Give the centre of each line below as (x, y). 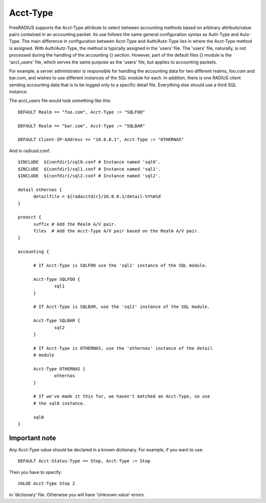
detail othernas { (40, 189)
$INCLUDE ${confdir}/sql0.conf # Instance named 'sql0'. (89, 162)
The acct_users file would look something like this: (60, 101)
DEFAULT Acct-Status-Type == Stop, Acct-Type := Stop (84, 461)
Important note (33, 438)
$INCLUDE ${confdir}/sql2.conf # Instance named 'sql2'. (89, 176)
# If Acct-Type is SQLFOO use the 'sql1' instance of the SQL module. (120, 266)
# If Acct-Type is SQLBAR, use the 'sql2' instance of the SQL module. (122, 307)
